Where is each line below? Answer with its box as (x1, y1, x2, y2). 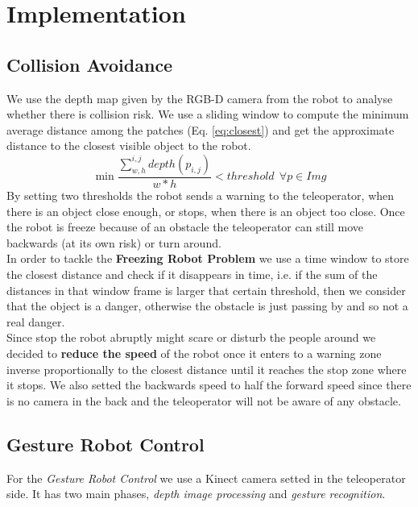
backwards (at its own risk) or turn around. (6, 234, 221, 251)
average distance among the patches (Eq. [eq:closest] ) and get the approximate (6, 121, 395, 138)
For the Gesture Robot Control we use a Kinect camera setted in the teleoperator (6, 469, 406, 486)
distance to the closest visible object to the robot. (6, 137, 251, 154)
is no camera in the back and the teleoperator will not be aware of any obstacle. (6, 392, 401, 409)
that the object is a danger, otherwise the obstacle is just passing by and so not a (6, 297, 408, 314)
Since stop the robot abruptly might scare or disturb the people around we (6, 329, 376, 346)
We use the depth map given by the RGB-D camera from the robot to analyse (6, 89, 393, 106)
